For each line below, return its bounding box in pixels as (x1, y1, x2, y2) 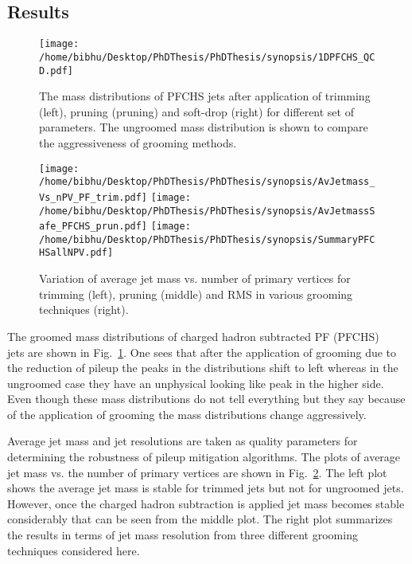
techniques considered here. (7, 542, 140, 558)
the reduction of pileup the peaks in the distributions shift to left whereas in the (7, 359, 398, 376)
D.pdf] (39, 65, 73, 76)
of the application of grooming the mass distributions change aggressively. (7, 405, 367, 422)
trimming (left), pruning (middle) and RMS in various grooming (39, 285, 353, 302)
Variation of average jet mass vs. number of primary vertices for (39, 270, 351, 287)
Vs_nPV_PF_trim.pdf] (39, 191, 148, 203)
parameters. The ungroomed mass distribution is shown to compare (39, 119, 368, 135)
